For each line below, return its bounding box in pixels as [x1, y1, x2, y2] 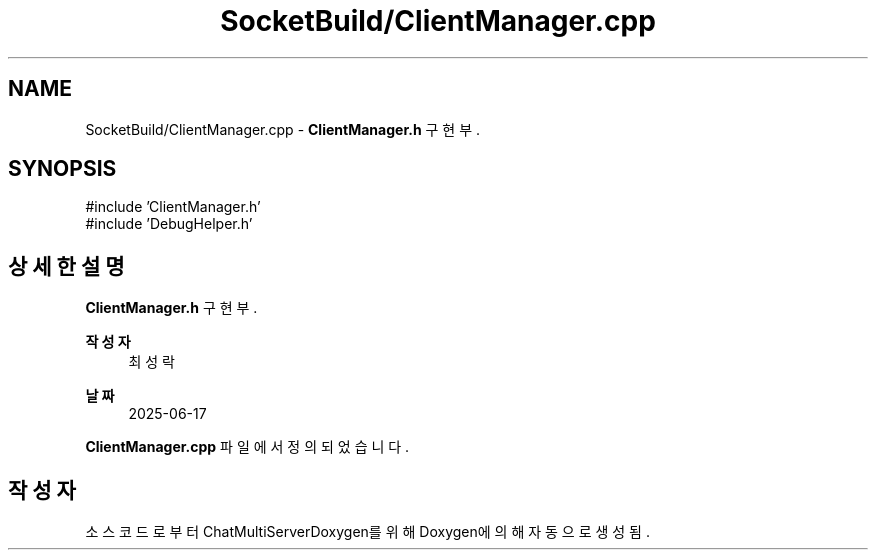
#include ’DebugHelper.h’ [85, 215, 253, 233]
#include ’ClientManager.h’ [85, 198, 261, 216]
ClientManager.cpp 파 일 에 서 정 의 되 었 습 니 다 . [85, 438, 410, 456]
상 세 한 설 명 [8, 253, 125, 279]
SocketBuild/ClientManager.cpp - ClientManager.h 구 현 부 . [85, 120, 481, 138]
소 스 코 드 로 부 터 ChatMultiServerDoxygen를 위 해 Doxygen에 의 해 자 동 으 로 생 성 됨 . [85, 523, 650, 541]
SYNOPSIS [8, 156, 117, 182]
